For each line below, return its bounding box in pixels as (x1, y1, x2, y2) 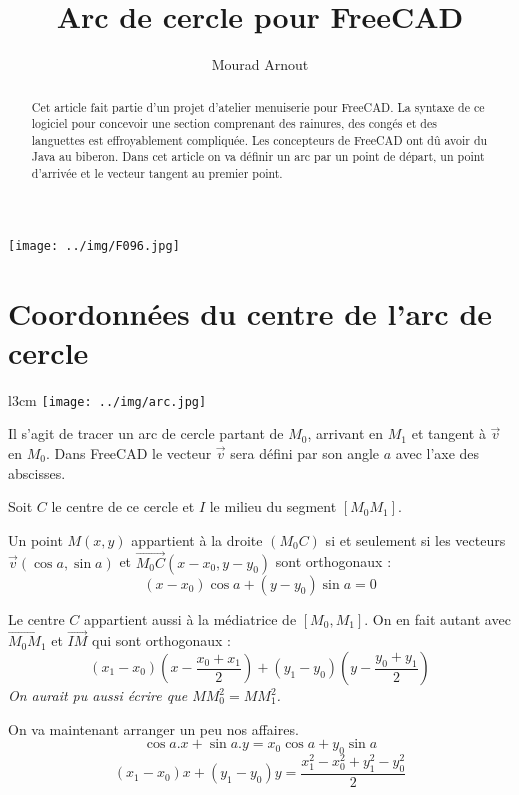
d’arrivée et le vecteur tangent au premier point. (31, 165, 283, 182)
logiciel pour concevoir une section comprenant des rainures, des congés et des (31, 115, 437, 132)
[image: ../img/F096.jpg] (8, 238, 180, 253)
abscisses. (8, 462, 66, 483)
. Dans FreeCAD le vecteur (45, 443, 212, 464)
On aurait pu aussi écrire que (8, 685, 188, 706)
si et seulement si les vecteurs (325, 529, 506, 550)
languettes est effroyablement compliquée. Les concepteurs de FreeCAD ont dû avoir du (31, 131, 488, 148)
